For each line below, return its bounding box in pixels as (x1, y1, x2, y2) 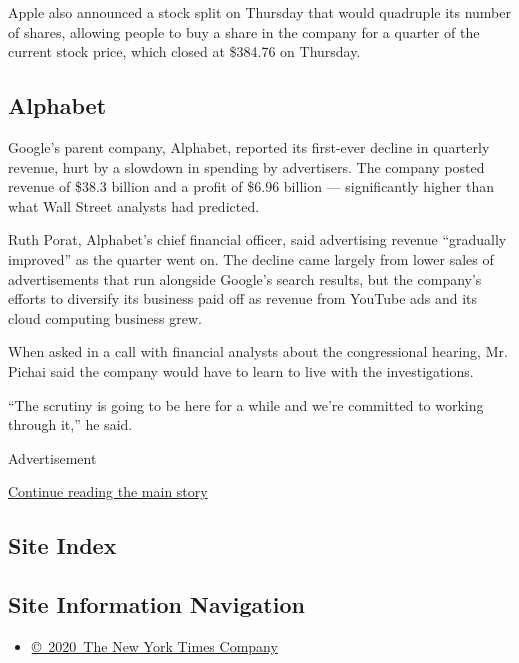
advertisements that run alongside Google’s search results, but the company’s (8, 268, 482, 289)
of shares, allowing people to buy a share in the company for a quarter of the (8, 21, 480, 42)
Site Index (8, 530, 117, 561)
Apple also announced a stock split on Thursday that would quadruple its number (8, 2, 511, 22)
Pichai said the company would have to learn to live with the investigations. (8, 360, 474, 381)
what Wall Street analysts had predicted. (8, 195, 260, 216)
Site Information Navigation (8, 589, 305, 620)
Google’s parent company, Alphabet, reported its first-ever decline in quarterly (8, 136, 490, 157)
